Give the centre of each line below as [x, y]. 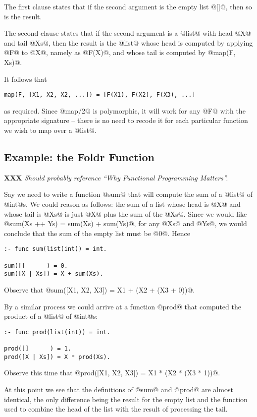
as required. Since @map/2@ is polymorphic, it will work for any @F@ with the [125, 110]
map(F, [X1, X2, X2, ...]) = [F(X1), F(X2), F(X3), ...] [100, 95]
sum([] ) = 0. [36, 266]
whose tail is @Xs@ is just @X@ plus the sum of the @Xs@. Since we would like [126, 213]
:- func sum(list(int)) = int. [55, 249]
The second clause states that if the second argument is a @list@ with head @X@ [128, 33]
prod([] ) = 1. [38, 349]
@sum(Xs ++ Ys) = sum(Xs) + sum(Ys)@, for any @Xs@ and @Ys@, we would [126, 223]
